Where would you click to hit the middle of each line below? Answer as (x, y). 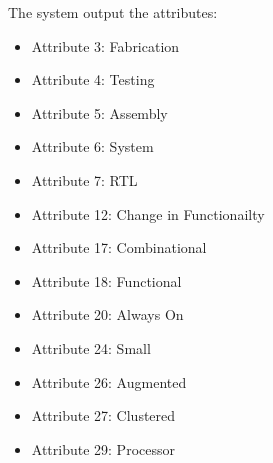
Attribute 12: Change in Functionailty (148, 213)
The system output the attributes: (113, 12)
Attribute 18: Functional (106, 280)
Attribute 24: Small (91, 347)
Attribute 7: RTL (84, 179)
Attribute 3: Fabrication (105, 45)
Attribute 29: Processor (103, 448)
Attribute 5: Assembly (99, 112)
